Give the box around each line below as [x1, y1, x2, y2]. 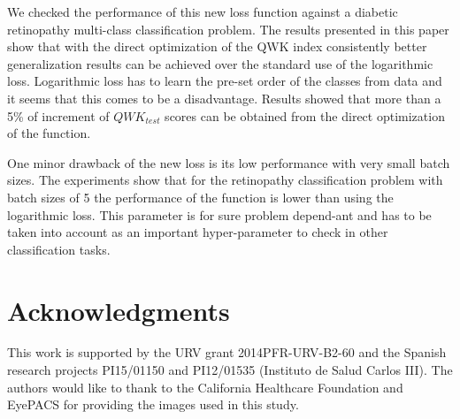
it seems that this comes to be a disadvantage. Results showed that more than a [7, 88, 441, 107]
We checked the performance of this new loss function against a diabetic [7, 3, 398, 20]
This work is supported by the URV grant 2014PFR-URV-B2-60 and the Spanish [7, 343, 447, 362]
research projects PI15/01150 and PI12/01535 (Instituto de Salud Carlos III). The [7, 361, 453, 379]
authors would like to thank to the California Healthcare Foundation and [7, 377, 403, 396]
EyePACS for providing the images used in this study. [7, 395, 299, 414]
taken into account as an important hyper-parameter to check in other [7, 223, 388, 241]
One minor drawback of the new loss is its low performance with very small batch [7, 153, 450, 171]
